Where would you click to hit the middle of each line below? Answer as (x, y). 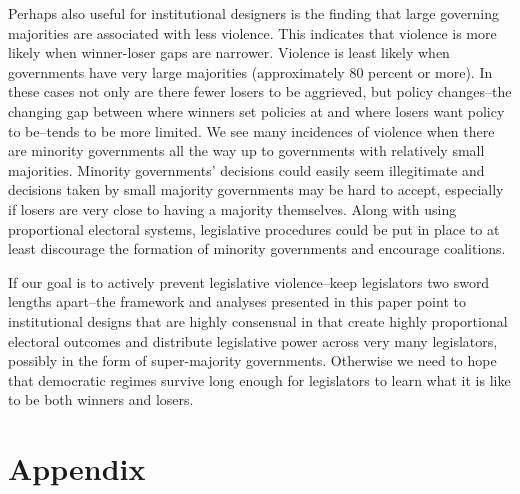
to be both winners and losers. (101, 399)
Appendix (77, 468)
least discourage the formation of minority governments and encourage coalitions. (257, 248)
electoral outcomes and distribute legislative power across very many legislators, (253, 340)
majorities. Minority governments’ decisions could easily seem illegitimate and (246, 169)
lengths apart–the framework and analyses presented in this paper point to (237, 301)
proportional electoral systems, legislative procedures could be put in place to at (254, 228)
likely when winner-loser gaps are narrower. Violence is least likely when (229, 52)
